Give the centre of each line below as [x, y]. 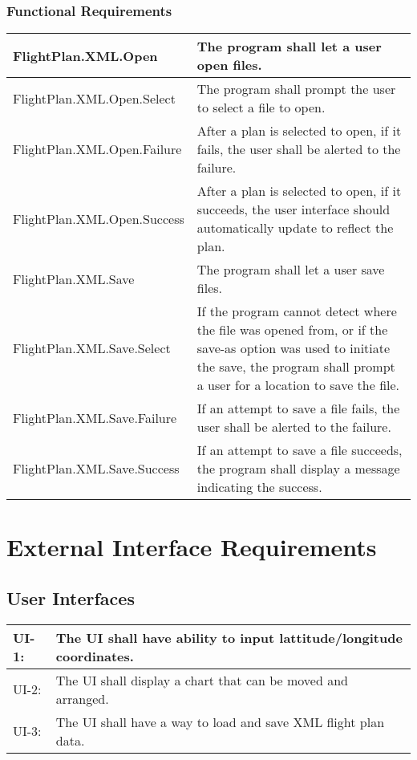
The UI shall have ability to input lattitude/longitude [229, 637]
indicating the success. [259, 487]
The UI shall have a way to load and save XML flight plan [220, 721]
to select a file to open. [261, 108]
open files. [229, 65]
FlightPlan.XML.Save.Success [96, 469]
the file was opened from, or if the [292, 330]
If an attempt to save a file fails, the [298, 408]
